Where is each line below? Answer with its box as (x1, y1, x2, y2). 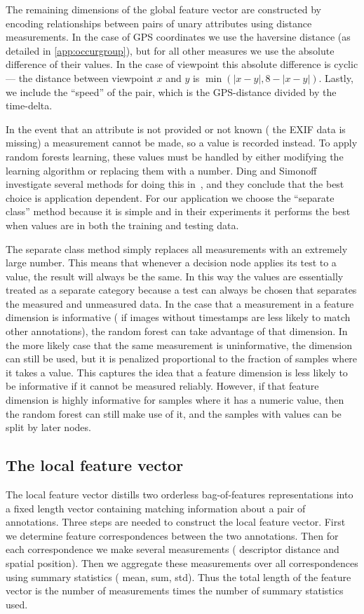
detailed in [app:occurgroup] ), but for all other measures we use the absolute (6, 43, 335, 57)
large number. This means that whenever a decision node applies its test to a (6, 255, 337, 270)
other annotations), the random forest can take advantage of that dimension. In (6, 324, 348, 339)
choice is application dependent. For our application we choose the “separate (6, 190, 335, 205)
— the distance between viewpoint (6, 70, 154, 85)
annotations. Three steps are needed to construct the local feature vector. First (6, 514, 346, 529)
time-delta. (6, 98, 53, 113)
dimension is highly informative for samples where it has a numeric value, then (6, 393, 344, 407)
